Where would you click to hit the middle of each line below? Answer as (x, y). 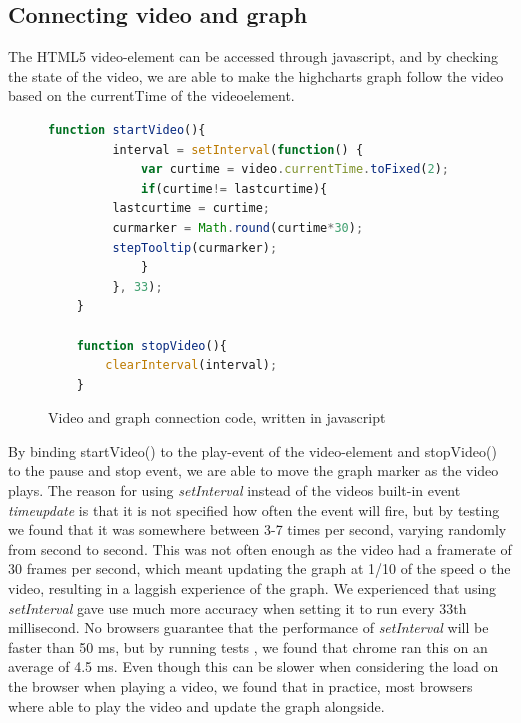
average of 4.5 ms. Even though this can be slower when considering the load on (253, 666)
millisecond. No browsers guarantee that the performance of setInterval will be (248, 627)
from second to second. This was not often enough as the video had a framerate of (260, 548)
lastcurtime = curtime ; (191, 208)
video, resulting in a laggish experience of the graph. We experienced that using (252, 588)
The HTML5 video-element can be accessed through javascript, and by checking (253, 56)
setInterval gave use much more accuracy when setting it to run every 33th (237, 607)
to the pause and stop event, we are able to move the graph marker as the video (253, 470)
